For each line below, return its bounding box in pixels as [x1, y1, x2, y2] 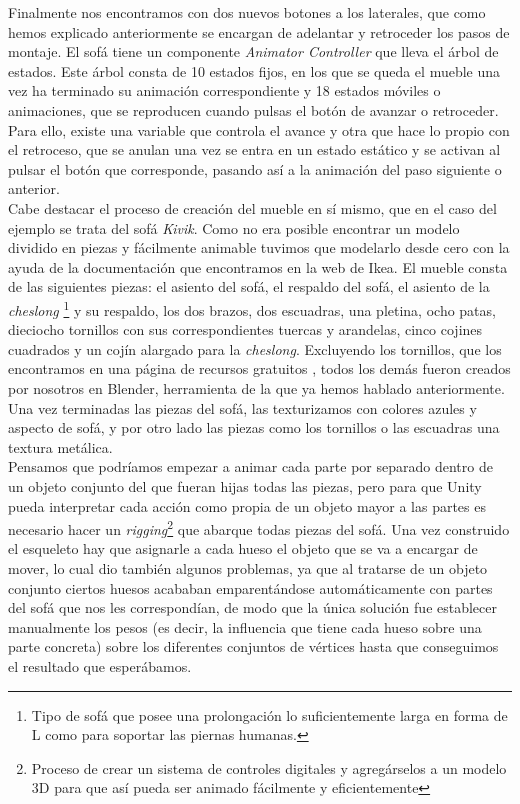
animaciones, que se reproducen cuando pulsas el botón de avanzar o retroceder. [8, 99, 499, 120]
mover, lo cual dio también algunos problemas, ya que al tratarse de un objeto [8, 557, 488, 578]
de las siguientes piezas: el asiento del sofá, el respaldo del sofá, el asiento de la [8, 276, 490, 297]
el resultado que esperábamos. [8, 655, 192, 676]
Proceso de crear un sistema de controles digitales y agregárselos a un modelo [31, 757, 507, 778]
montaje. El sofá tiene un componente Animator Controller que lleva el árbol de [8, 41, 499, 62]
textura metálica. [8, 436, 113, 457]
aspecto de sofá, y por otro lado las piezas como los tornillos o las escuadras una [8, 417, 500, 438]
